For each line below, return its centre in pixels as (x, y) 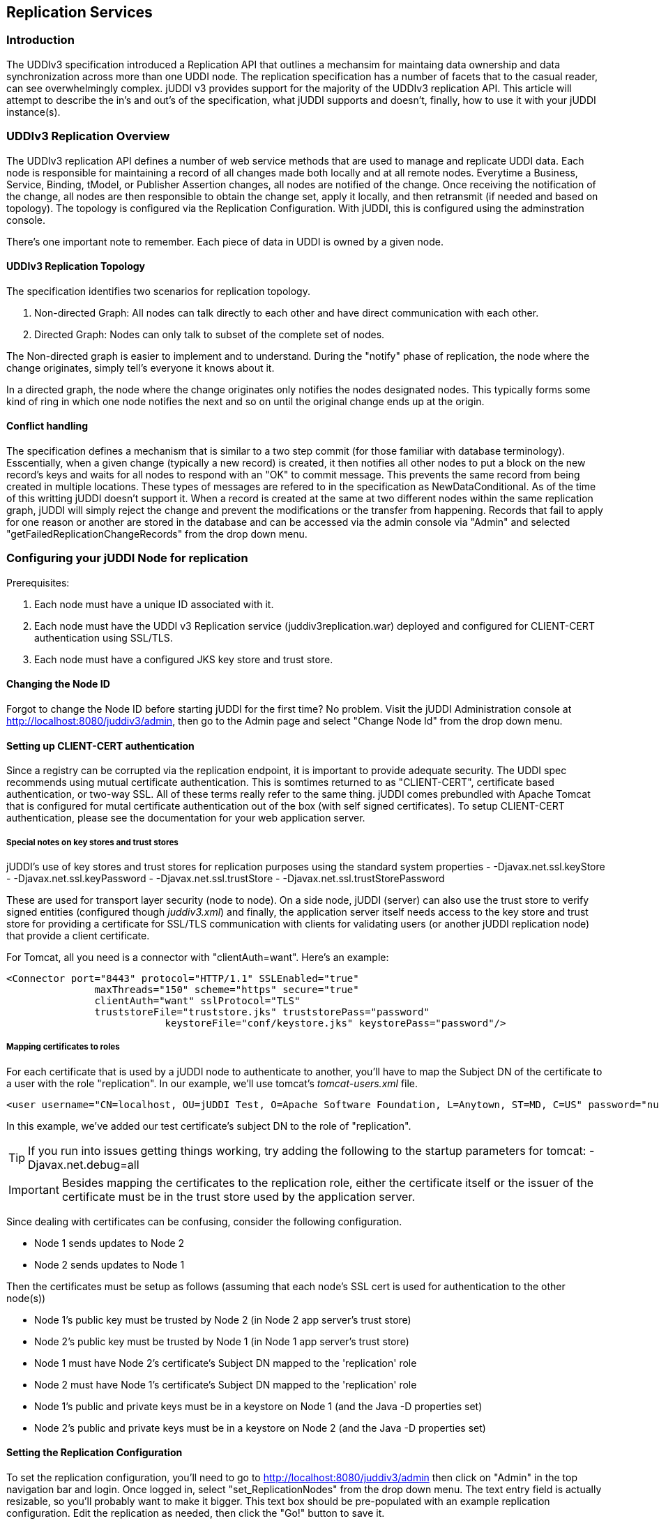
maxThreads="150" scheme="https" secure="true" (227, 989)
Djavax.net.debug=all (84, 1164)
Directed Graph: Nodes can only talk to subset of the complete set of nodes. (210, 334)
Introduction (40, 40)
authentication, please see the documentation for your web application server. (186, 818)
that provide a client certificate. (78, 935)
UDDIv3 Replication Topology (76, 266)
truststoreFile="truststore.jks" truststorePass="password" (262, 1012)
